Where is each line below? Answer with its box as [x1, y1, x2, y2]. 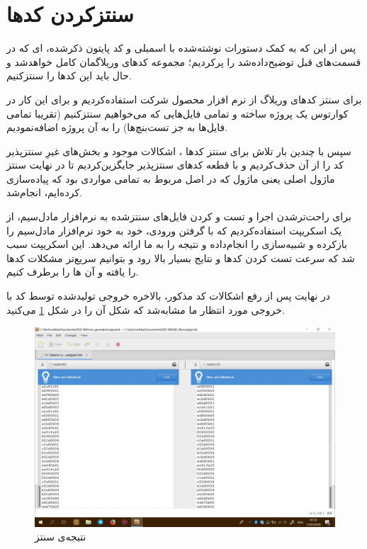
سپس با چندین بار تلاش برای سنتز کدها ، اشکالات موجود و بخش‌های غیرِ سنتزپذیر [6, 143, 351, 158]
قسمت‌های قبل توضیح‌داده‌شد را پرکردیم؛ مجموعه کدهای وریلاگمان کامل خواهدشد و [6, 54, 361, 69]
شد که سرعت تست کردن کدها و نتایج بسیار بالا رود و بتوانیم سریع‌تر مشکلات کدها [6, 250, 355, 265]
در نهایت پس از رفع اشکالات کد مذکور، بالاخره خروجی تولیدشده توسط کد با [6, 288, 331, 303]
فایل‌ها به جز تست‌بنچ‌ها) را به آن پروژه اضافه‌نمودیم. [6, 120, 228, 135]
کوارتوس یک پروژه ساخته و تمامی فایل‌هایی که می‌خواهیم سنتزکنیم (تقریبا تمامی [6, 106, 349, 120]
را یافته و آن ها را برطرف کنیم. [6, 264, 139, 279]
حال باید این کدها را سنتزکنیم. [6, 68, 132, 83]
